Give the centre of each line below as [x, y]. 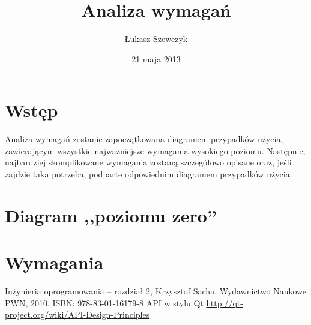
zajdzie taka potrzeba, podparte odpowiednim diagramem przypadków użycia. [149, 174]
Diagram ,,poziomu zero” [111, 215]
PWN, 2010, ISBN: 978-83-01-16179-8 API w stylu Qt [104, 303]
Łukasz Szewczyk [156, 39]
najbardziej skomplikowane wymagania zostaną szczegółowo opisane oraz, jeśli [148, 162]
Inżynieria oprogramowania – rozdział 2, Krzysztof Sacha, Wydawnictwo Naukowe [155, 291]
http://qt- [225, 303]
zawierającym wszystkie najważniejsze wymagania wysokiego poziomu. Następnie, [155, 150]
